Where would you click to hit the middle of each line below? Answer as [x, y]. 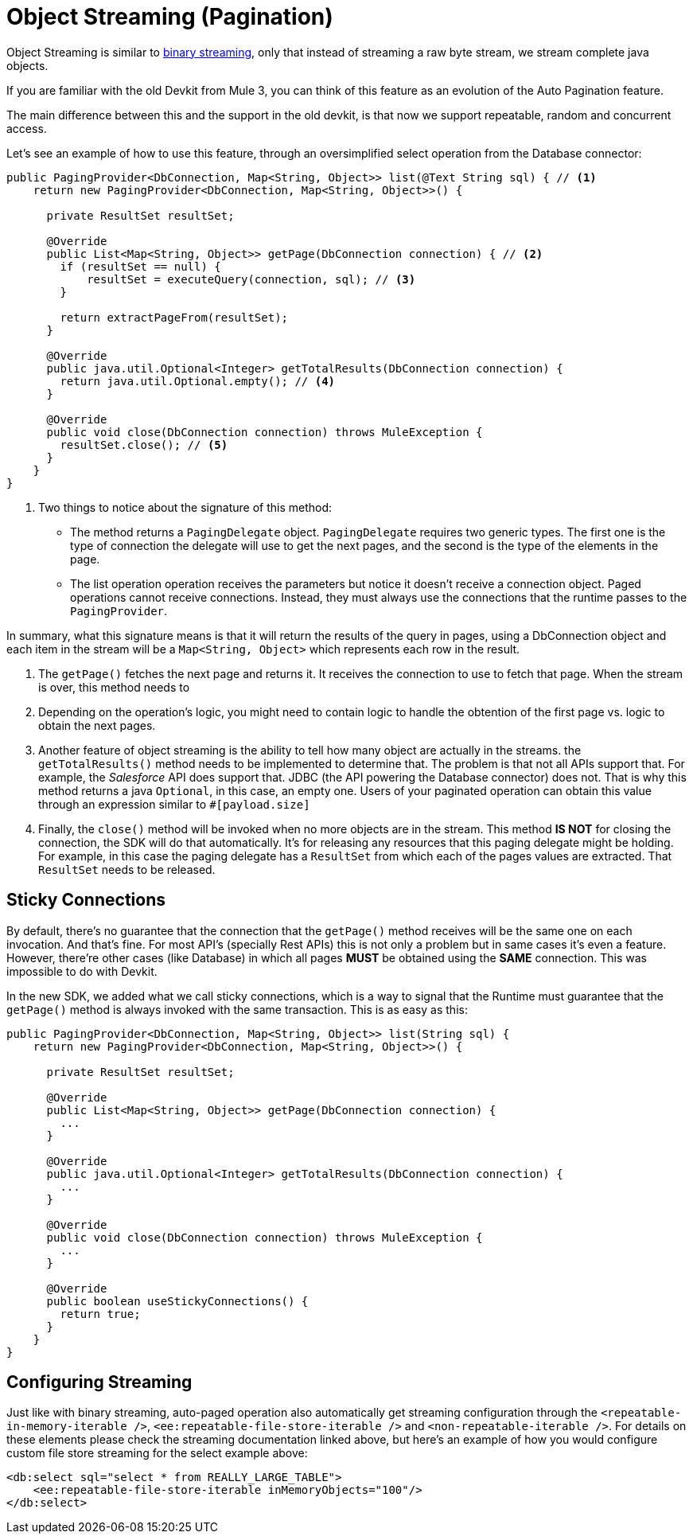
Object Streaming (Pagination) [170, 17]
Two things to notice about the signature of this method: [185, 507]
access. [27, 128]
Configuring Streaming [99, 1382]
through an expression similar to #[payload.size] [174, 804]
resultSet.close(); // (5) [144, 444]
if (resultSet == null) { [140, 266]
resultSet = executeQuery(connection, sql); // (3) [251, 279]
